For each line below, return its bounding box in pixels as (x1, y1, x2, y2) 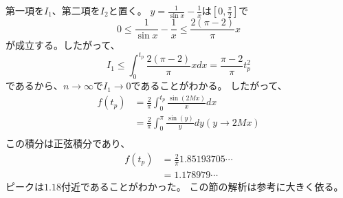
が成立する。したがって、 (5, 38, 120, 52)
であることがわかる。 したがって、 (131, 78, 287, 93)
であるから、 (5, 78, 63, 93)
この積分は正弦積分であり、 (5, 136, 131, 151)
